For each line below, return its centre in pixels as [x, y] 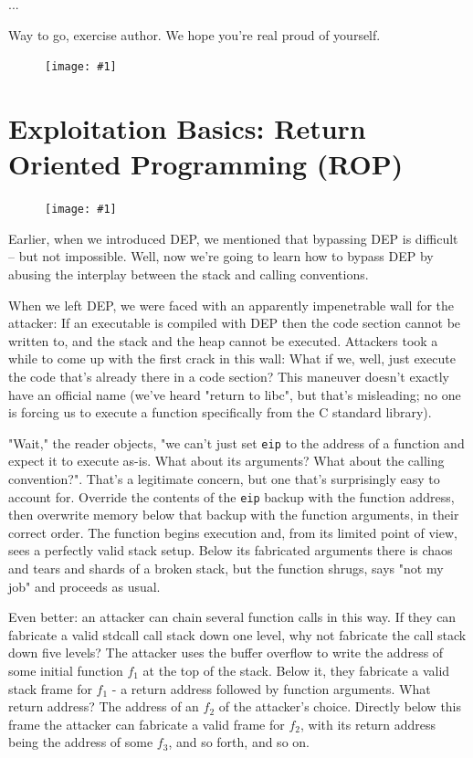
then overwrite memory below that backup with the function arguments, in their [234, 515]
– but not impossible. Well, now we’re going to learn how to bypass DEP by [221, 256]
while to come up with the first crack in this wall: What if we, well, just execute [232, 358]
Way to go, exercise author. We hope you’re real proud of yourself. [194, 34]
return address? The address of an [104, 706]
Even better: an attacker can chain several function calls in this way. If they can [232, 617]
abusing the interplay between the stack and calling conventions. [189, 274]
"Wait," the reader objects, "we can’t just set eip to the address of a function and [236, 442]
